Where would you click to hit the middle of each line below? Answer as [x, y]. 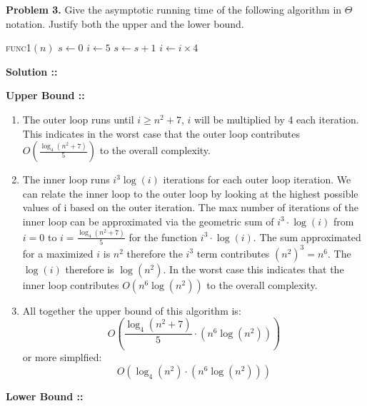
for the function [163, 237]
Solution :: [32, 71]
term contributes [233, 253]
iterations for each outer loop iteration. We [257, 179]
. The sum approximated [307, 237]
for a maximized [58, 253]
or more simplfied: [62, 357]
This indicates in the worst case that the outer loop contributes [161, 133]
